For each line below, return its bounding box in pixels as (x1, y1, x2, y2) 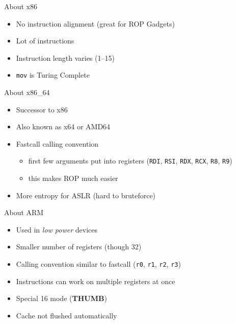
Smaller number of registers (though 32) (16, 241, 142, 252)
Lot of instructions (16, 35, 74, 46)
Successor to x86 (16, 104, 68, 114)
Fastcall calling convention (16, 138, 99, 149)
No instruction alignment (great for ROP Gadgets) (16, 18, 175, 29)
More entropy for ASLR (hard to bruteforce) (16, 190, 156, 200)
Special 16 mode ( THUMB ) (16, 293, 107, 304)
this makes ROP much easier (28, 173, 118, 183)
